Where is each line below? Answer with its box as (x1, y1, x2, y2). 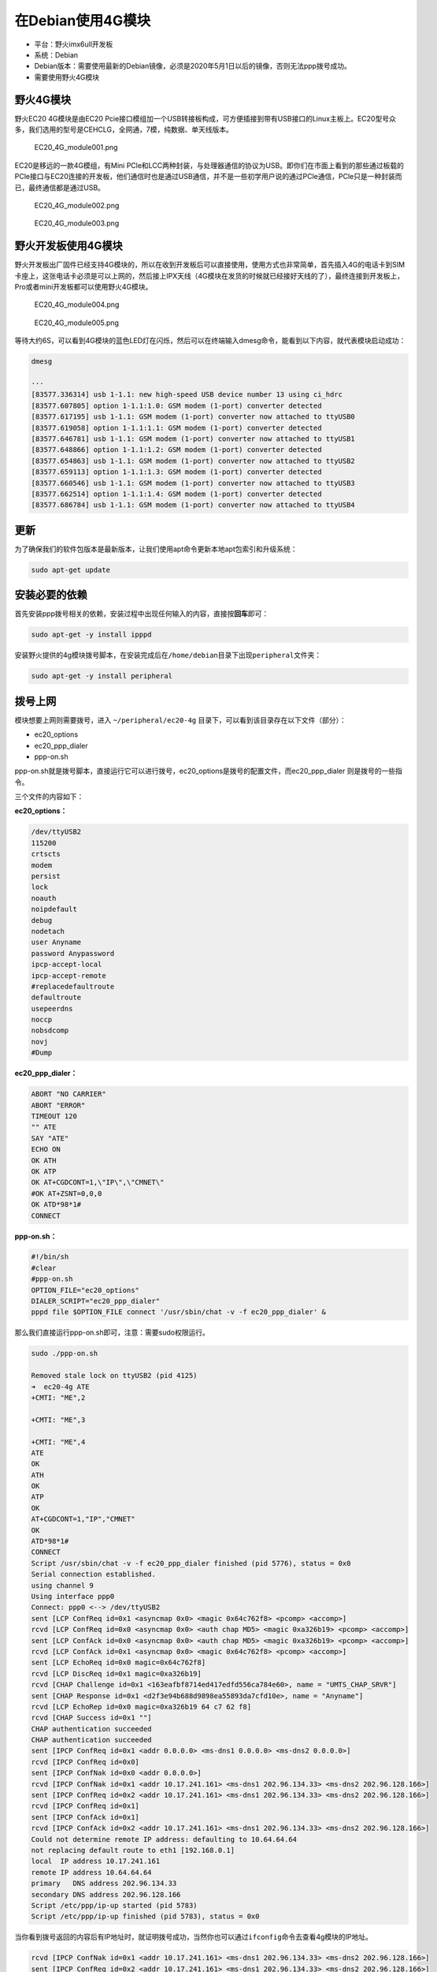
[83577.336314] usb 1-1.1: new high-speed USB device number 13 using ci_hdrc (31, 390, 343, 399)
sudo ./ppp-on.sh (31, 1349, 98, 1358)
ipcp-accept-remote (31, 971, 106, 980)
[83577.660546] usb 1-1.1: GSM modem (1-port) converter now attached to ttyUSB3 (31, 478, 356, 487)
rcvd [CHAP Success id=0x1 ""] (31, 1713, 153, 1723)
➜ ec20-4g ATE (31, 1382, 90, 1391)
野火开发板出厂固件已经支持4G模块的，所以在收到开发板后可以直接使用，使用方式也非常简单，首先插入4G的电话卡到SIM (14, 260, 406, 270)
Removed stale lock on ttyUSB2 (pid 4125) (31, 1371, 198, 1380)
